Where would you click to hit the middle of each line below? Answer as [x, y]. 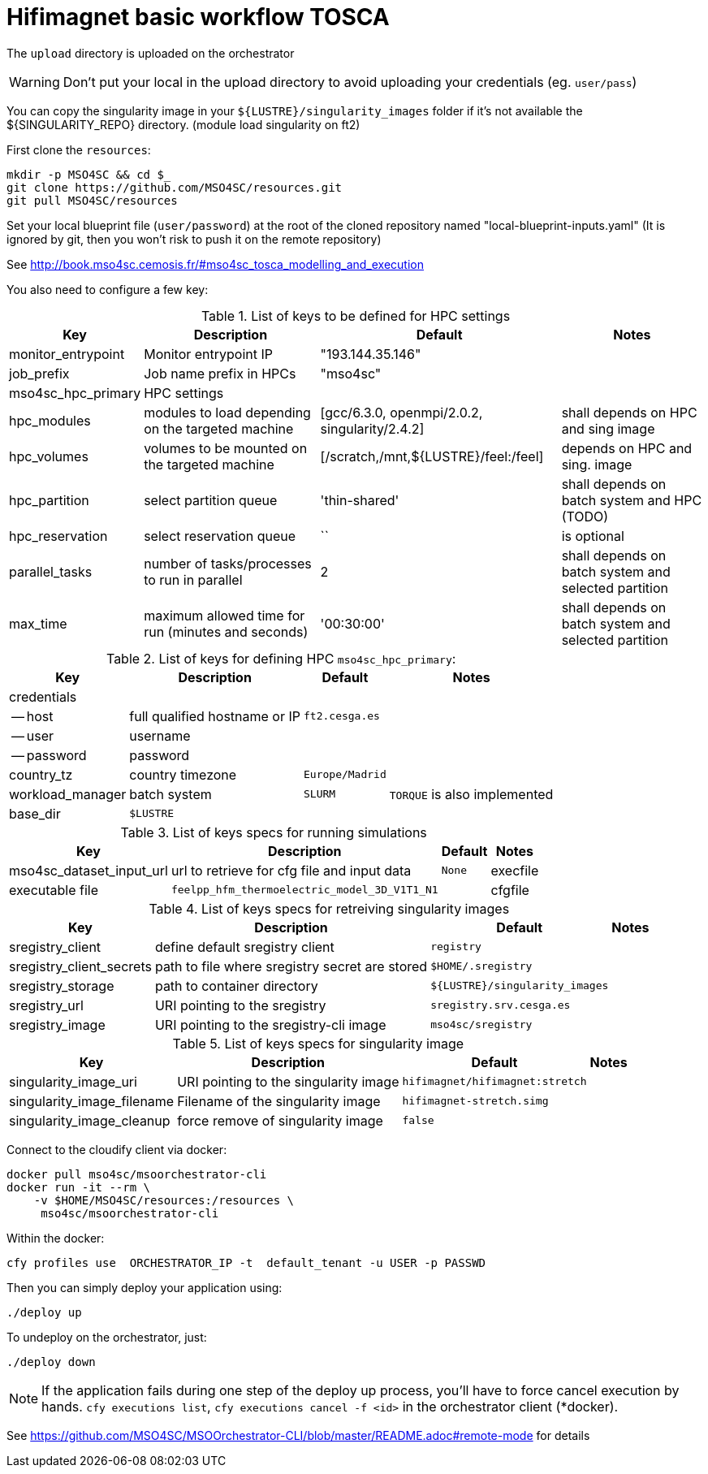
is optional [593, 536]
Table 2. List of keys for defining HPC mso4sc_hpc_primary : [281, 658]
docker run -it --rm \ [79, 1187]
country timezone [183, 774]
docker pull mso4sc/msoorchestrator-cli [137, 1174]
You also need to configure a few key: [108, 289]
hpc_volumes [49, 456]
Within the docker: [56, 1238]
